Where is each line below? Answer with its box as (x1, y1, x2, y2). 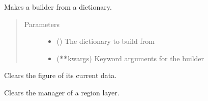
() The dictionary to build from (56, 36, 155, 46)
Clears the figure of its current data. (4, 70, 117, 81)
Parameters (24, 18, 60, 29)
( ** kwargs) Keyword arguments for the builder (56, 53, 204, 63)
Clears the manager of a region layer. (4, 87, 120, 97)
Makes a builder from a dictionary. (4, 2, 112, 12)
